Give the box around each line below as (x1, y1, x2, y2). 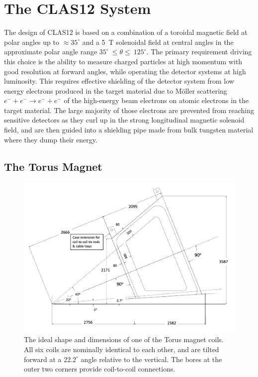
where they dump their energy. (4, 134, 97, 144)
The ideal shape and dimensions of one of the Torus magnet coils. (24, 334, 224, 345)
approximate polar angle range (4, 46, 97, 57)
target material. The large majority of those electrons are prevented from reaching (4, 105, 254, 115)
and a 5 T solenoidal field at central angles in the (82, 36, 234, 47)
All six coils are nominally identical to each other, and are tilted (24, 344, 219, 354)
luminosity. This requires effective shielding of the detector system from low (4, 76, 234, 86)
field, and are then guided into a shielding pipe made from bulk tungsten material (4, 125, 254, 135)
